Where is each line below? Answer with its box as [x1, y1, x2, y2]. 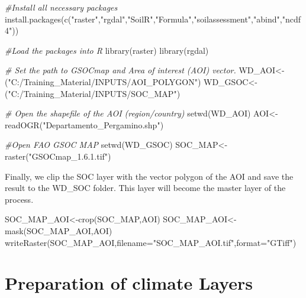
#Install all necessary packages [5, 1, 118, 13]
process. [5, 193, 34, 205]
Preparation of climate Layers [5, 271, 253, 295]
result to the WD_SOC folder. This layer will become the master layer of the [5, 182, 286, 194]
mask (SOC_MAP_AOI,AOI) [5, 224, 112, 237]
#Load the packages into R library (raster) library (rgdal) [5, 44, 209, 56]
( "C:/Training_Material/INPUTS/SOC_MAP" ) [5, 87, 181, 99]
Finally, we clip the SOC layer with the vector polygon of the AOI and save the [5, 170, 294, 182]
